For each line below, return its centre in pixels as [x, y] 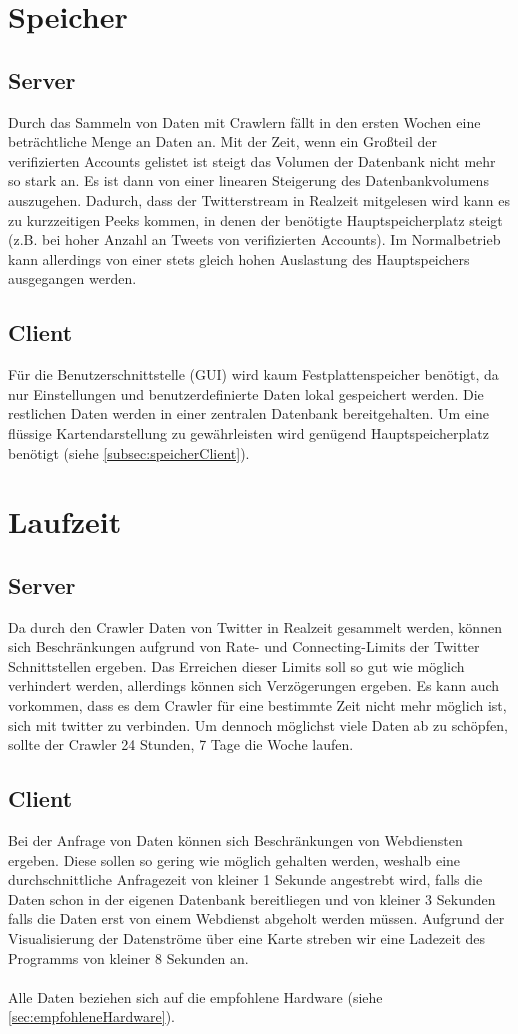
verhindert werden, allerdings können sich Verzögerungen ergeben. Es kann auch [254, 685]
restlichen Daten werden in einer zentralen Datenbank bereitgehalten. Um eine [248, 413]
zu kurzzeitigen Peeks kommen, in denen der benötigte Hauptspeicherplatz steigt [255, 219]
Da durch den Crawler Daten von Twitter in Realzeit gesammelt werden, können [255, 626]
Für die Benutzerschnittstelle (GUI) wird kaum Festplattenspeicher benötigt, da [253, 374]
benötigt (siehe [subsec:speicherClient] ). [129, 452]
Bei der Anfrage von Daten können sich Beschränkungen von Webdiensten [235, 840]
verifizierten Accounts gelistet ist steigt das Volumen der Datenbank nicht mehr [252, 160]
